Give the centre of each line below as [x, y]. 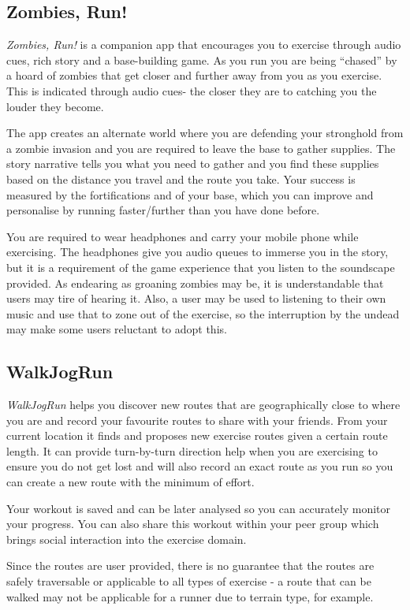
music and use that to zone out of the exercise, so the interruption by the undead [203, 313]
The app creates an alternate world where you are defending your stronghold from [205, 133]
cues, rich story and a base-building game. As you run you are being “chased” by [202, 60]
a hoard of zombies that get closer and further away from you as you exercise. [194, 75]
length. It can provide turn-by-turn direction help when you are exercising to [192, 450]
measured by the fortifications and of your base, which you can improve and [190, 194]
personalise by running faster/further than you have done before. [163, 210]
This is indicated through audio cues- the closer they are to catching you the [192, 90]
